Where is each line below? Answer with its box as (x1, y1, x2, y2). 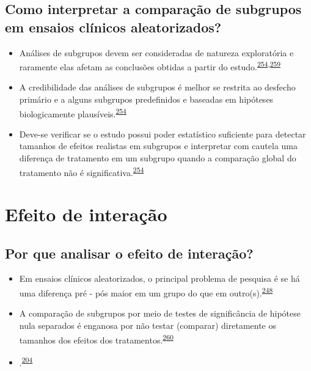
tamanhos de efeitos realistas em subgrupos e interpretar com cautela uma (19, 139, 298, 152)
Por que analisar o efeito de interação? (5, 243, 254, 262)
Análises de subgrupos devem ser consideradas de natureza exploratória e (19, 46, 294, 59)
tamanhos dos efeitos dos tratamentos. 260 (19, 331, 174, 346)
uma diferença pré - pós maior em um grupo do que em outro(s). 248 (19, 285, 273, 299)
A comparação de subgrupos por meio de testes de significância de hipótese (19, 307, 301, 320)
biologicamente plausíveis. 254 (19, 105, 126, 120)
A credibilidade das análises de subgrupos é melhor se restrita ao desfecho (19, 81, 296, 94)
